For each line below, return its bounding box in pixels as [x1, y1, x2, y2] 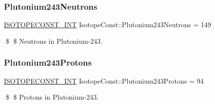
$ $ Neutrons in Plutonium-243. [5, 35, 103, 46]
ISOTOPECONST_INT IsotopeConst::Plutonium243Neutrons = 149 [4, 19, 211, 30]
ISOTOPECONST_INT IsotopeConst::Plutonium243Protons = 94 [4, 75, 204, 86]
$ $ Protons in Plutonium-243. [5, 92, 99, 102]
